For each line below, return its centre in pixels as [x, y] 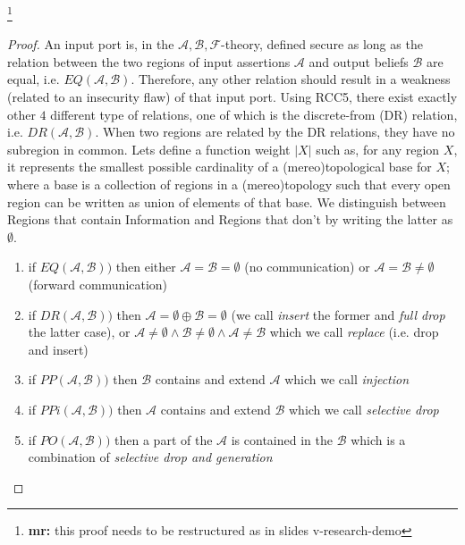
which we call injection [347, 379]
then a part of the [164, 439]
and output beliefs [359, 61]
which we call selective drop [364, 409]
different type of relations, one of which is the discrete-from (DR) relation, [254, 114]
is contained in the [282, 439]
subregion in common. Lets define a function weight [149, 149]
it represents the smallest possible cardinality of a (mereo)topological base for [220, 167]
